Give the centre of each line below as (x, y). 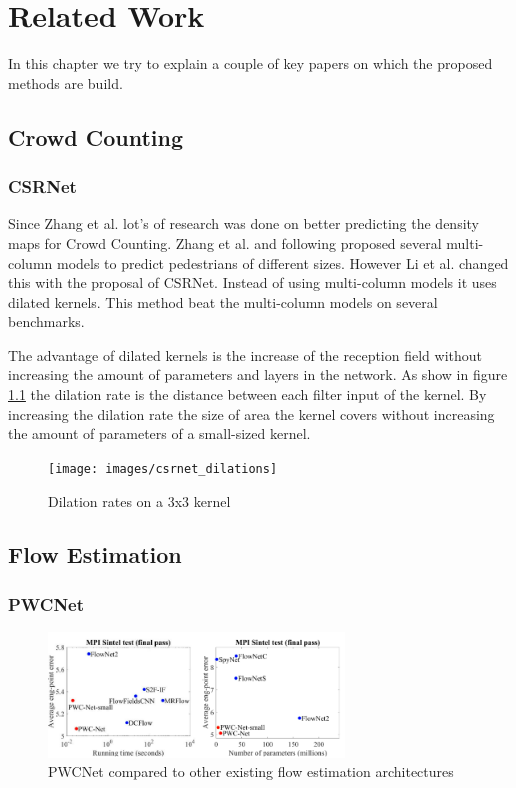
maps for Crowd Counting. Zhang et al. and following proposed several (225, 242)
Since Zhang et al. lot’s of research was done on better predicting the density (244, 223)
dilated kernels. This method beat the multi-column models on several (223, 301)
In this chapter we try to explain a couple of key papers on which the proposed (250, 63)
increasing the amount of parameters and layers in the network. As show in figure (258, 374)
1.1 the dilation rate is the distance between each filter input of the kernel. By (247, 394)
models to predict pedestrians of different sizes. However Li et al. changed (282, 262)
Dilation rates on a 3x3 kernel (139, 500)
